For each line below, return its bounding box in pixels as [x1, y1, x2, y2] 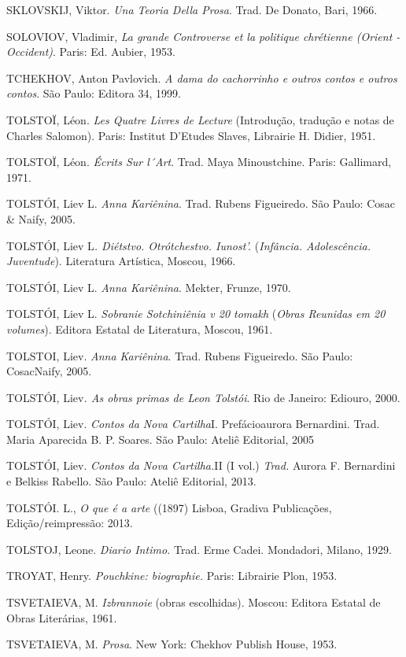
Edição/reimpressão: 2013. [6, 515, 133, 531]
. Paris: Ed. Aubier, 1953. [53, 43, 175, 60]
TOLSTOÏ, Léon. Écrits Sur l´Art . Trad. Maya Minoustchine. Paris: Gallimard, [6, 153, 392, 170]
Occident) [6, 43, 54, 60]
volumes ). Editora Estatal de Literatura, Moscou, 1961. [6, 320, 273, 337]
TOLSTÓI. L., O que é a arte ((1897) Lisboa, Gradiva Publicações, [6, 499, 332, 515]
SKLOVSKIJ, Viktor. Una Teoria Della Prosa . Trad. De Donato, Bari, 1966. [6, 2, 378, 17]
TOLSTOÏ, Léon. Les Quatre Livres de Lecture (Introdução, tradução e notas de [6, 111, 394, 127]
